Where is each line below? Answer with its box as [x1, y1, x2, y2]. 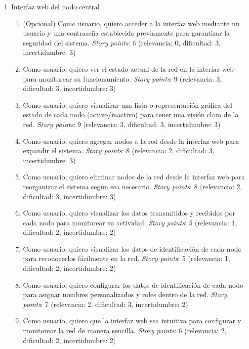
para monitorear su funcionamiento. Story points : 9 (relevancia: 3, [23, 73, 222, 84]
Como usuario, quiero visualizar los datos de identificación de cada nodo [23, 243, 242, 254]
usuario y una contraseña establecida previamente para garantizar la [23, 28, 230, 38]
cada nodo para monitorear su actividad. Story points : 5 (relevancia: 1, [23, 217, 237, 227]
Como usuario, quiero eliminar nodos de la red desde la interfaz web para [23, 172, 245, 182]
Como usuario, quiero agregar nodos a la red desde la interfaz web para [23, 135, 239, 146]
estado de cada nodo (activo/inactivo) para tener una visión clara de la [23, 109, 239, 120]
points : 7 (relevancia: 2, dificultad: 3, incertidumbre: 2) [23, 299, 188, 309]
